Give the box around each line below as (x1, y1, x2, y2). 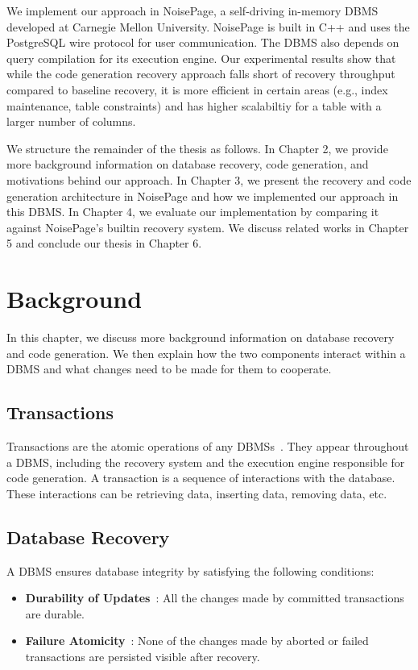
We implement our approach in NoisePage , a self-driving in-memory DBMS (6, 2, 379, 19)
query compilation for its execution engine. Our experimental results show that (6, 49, 396, 66)
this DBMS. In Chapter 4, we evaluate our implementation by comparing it (6, 203, 379, 220)
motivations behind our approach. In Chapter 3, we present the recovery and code (6, 171, 412, 188)
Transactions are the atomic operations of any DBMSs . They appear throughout (6, 438, 409, 455)
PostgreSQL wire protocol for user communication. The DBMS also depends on (6, 34, 399, 51)
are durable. (25, 605, 85, 622)
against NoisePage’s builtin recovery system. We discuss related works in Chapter (6, 218, 409, 235)
